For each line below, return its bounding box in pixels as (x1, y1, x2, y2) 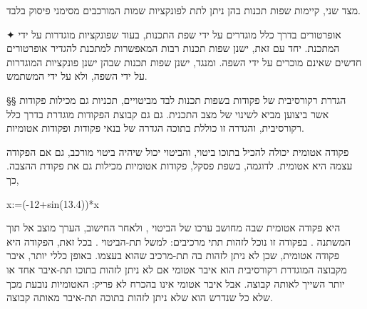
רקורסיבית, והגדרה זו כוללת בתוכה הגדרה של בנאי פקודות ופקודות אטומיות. (6, 120, 304, 135)
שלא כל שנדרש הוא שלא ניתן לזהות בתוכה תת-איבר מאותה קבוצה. (6, 290, 273, 305)
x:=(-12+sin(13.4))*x (6, 196, 99, 211)
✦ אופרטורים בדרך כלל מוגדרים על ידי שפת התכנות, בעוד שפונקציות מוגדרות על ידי (6, 26, 341, 41)
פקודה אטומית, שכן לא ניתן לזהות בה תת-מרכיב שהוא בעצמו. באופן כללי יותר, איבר (6, 248, 340, 263)
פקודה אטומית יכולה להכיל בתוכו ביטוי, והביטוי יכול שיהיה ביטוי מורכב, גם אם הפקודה (6, 144, 349, 159)
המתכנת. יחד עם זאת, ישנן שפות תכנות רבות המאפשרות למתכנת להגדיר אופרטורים (6, 41, 340, 56)
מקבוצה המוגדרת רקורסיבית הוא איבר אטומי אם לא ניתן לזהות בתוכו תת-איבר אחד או (6, 261, 347, 276)
